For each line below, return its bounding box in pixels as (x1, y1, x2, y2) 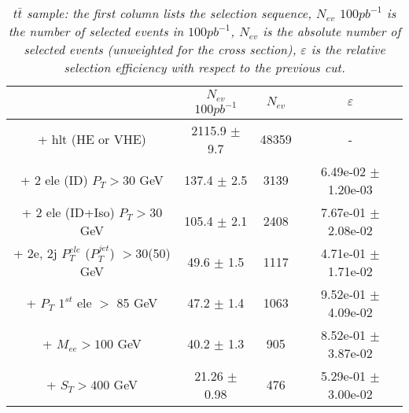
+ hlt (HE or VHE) (37, 130, 146, 149)
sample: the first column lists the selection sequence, (26, 4, 312, 22)
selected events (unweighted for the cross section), (24, 40, 297, 58)
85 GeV (116, 293, 158, 312)
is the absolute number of (263, 22, 401, 40)
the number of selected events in (8, 22, 184, 40)
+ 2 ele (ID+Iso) (21, 202, 115, 221)
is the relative (311, 40, 385, 58)
